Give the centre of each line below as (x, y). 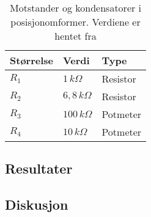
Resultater (39, 168)
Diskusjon (37, 204)
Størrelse (31, 60)
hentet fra (75, 36)
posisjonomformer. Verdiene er (75, 22)
